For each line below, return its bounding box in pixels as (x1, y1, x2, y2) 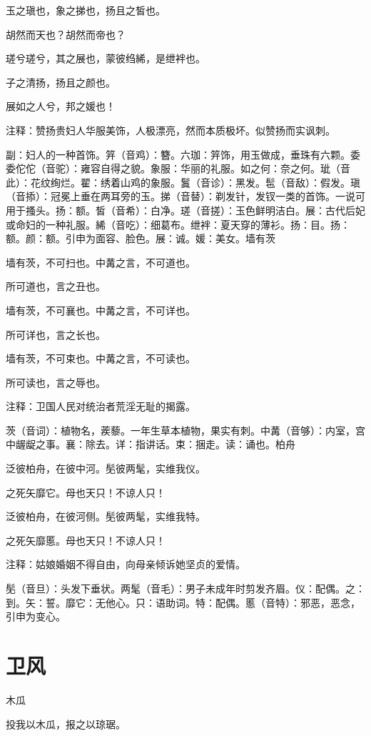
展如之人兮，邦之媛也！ (6, 99, 116, 114)
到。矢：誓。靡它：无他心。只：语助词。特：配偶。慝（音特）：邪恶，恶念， (6, 595, 360, 610)
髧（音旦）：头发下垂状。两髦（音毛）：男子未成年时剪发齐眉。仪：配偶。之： (6, 581, 365, 596)
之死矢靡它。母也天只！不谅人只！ (6, 484, 166, 499)
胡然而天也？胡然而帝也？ (6, 26, 126, 41)
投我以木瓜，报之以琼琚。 (6, 716, 126, 731)
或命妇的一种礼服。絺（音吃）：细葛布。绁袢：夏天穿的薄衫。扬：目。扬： (6, 217, 350, 232)
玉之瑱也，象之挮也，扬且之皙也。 (6, 3, 166, 17)
